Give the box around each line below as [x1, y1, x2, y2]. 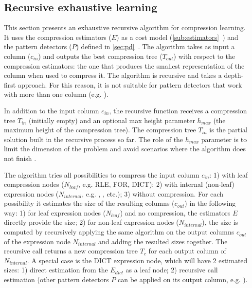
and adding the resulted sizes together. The [98, 236, 228, 246]
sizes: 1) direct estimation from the [4, 265, 108, 275]
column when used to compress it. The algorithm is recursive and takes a [4, 70, 222, 80]
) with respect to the [173, 51, 235, 61]
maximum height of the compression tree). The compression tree [4, 125, 196, 135]
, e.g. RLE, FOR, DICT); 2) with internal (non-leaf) [78, 179, 234, 189]
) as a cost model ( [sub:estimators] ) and [116, 32, 238, 42]
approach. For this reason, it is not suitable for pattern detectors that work [18, 79, 242, 90]
